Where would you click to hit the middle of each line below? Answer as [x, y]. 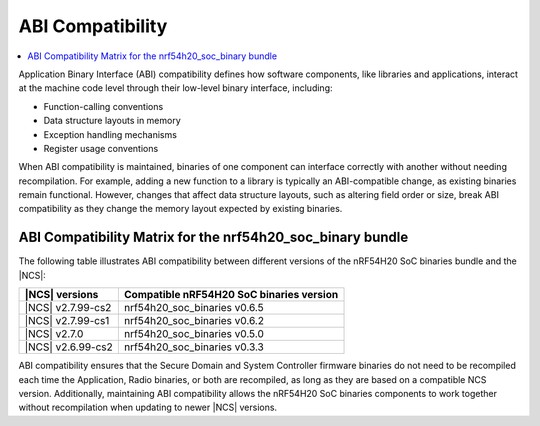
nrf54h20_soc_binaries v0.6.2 [194, 321]
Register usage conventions [101, 148]
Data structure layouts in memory [112, 121]
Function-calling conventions [103, 106]
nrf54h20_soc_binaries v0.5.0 [193, 334]
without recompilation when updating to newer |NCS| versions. [148, 407]
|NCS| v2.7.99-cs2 [68, 308]
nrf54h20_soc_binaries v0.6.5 [193, 308]
